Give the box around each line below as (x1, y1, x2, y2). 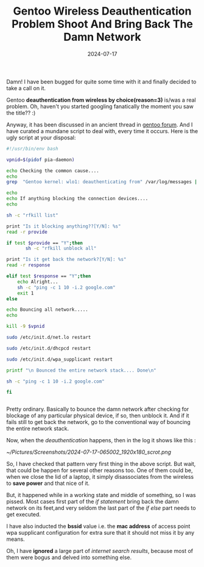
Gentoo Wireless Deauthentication (13, 4, 192, 18)
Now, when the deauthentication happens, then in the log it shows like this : (6, 437, 196, 444)
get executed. (6, 511, 41, 518)
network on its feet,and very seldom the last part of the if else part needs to (6, 504, 196, 512)
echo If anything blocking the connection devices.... (6, 196, 149, 202)
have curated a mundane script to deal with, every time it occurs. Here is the (6, 127, 199, 134)
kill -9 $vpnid (6, 324, 45, 330)
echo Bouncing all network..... (6, 307, 88, 313)
